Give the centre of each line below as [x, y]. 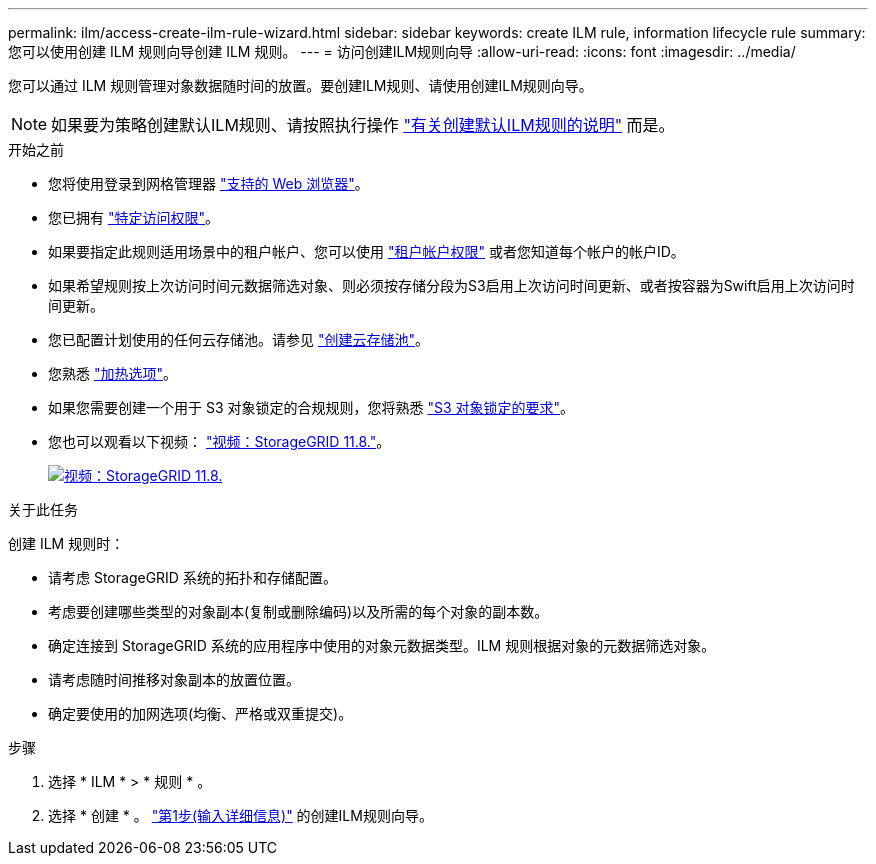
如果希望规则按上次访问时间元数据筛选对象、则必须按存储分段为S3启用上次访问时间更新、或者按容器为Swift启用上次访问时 [451, 285]
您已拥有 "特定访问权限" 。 [133, 217]
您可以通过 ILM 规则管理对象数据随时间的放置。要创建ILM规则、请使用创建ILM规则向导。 [300, 85]
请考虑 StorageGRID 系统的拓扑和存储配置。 [192, 577]
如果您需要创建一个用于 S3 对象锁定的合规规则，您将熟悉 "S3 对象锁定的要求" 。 [311, 407]
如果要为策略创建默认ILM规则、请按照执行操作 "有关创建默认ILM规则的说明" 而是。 [363, 125]
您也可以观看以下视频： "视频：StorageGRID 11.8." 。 [219, 441]
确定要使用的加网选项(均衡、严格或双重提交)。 [200, 713]
